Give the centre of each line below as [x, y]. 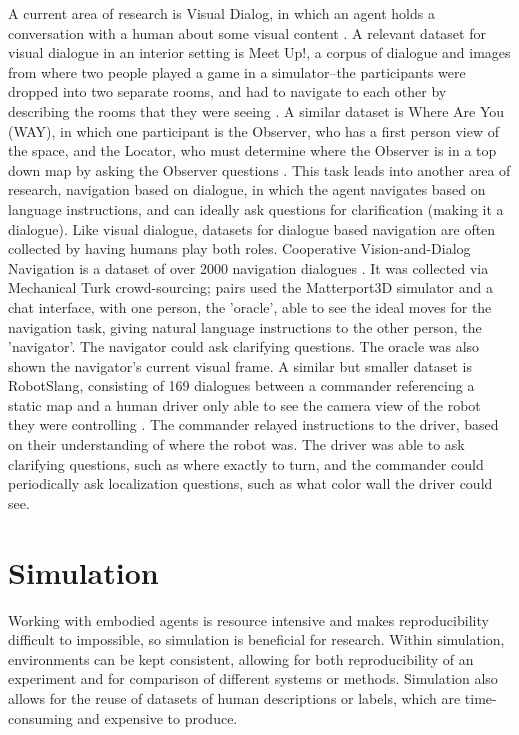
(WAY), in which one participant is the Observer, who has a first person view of [253, 130]
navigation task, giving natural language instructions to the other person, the [245, 326]
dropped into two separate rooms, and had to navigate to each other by [227, 91]
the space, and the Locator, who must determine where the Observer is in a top [252, 150]
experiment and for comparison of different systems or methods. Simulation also [253, 678]
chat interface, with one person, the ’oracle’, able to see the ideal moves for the [250, 306]
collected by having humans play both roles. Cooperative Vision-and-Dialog [239, 248]
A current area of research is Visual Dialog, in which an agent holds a [221, 13]
